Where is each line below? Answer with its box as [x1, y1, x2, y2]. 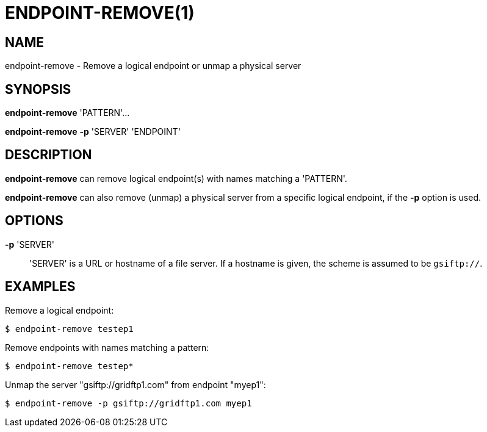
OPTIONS [5, 213, 63, 229]
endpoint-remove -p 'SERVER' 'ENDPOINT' [5, 126, 181, 137]
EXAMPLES [5, 279, 76, 295]
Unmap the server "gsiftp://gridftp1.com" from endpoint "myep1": [5, 379, 266, 390]
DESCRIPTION [5, 147, 92, 163]
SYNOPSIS [5, 81, 71, 97]
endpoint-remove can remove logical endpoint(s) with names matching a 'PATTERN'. [5, 173, 347, 184]
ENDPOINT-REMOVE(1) [5, 2, 195, 23]
